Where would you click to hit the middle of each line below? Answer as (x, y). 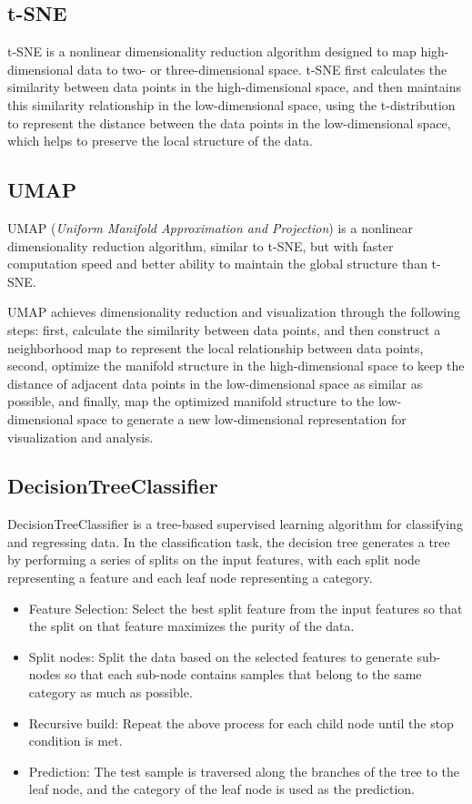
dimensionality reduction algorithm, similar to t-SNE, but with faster (201, 245)
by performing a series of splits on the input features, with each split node (214, 560)
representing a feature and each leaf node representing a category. (190, 578)
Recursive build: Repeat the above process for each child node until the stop (241, 723)
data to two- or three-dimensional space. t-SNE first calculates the (262, 69)
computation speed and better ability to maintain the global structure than (217, 264)
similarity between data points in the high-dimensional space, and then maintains (234, 87)
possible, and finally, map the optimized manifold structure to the (191, 401)
